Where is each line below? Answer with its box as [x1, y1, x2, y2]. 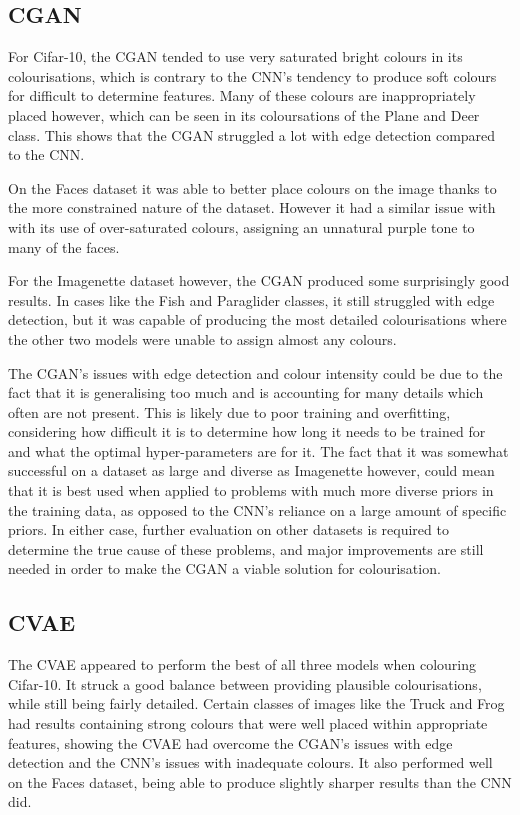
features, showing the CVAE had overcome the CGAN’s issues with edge [8, 732, 453, 753]
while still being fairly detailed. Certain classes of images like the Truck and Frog [8, 693, 505, 714]
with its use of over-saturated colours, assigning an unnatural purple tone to [8, 216, 475, 237]
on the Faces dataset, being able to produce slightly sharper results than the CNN [8, 771, 512, 792]
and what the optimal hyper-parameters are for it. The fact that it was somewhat [8, 440, 509, 461]
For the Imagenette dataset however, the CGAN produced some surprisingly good [8, 270, 510, 291]
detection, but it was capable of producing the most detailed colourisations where [8, 309, 507, 330]
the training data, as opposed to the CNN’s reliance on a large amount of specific [8, 499, 507, 520]
